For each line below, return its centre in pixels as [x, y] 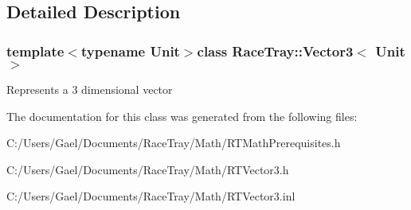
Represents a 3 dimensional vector [90, 89]
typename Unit [130, 51]
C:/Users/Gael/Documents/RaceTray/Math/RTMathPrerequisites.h [174, 143]
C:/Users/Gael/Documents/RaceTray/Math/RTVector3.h [148, 169]
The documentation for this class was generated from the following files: [182, 116]
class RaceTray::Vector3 [275, 51]
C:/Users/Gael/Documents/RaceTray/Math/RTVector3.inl [151, 196]
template [35, 51]
